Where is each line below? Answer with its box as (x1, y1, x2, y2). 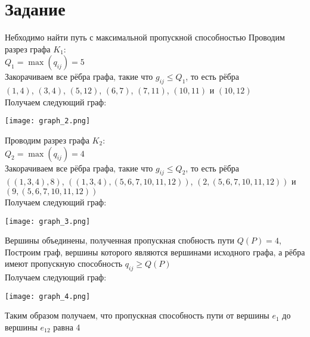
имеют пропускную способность (5, 257, 123, 270)
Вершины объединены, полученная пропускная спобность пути (5, 234, 235, 246)
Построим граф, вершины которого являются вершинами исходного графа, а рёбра (5, 245, 305, 258)
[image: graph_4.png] (5, 292, 91, 301)
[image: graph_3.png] (5, 217, 91, 226)
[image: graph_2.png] (5, 117, 91, 126)
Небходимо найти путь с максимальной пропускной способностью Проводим (5, 31, 285, 43)
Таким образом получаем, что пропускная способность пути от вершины (5, 309, 269, 322)
